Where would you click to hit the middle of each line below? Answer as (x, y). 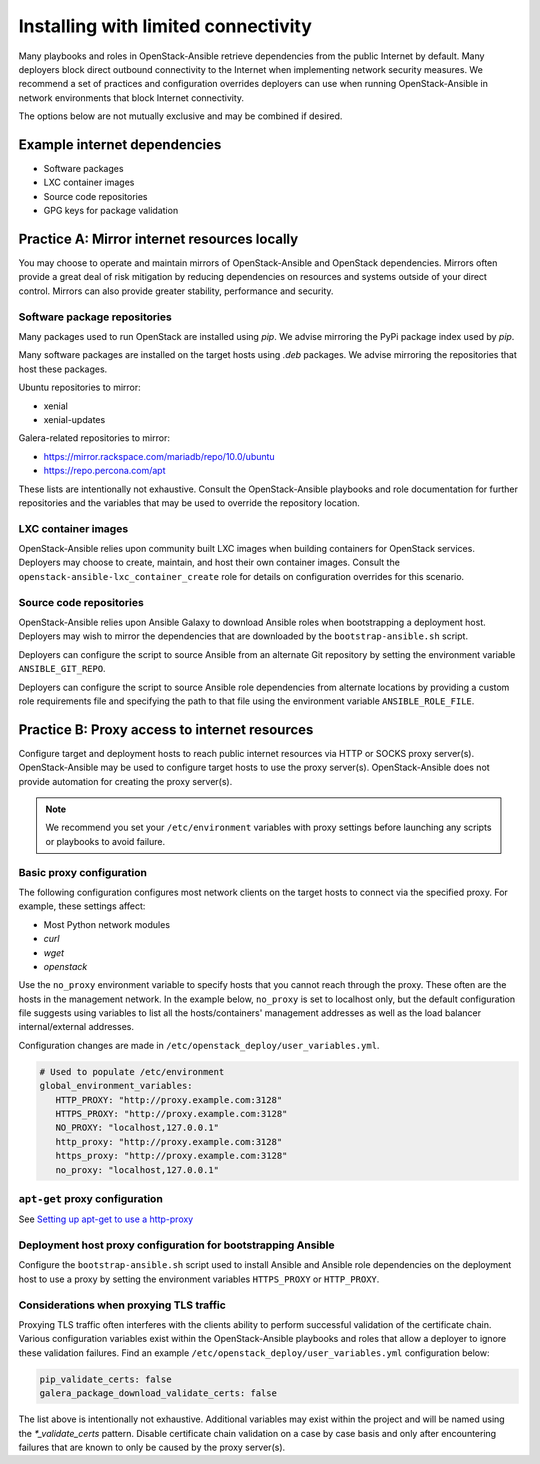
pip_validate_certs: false (105, 1379)
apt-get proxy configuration (91, 1198)
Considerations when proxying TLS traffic (122, 1305)
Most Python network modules (106, 924)
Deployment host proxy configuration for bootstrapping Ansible (176, 1245)
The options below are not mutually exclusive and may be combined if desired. (180, 116)
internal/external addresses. (76, 1027)
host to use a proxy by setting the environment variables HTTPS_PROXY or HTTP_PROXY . (199, 1279)
